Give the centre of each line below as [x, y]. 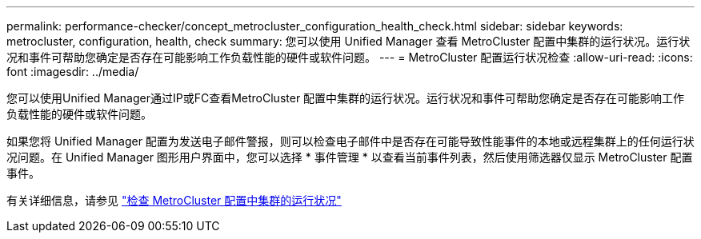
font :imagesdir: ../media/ [73, 72]
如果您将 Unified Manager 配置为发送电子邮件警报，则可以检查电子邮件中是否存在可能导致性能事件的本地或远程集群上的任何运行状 [350, 141]
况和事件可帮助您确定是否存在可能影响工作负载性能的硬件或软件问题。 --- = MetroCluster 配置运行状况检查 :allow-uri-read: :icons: [350, 57]
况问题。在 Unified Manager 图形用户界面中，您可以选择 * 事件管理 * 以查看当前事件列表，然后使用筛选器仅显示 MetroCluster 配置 [350, 157]
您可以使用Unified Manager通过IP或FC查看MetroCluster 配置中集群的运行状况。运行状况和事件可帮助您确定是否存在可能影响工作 [346, 98]
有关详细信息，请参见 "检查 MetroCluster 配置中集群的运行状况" [174, 200]
